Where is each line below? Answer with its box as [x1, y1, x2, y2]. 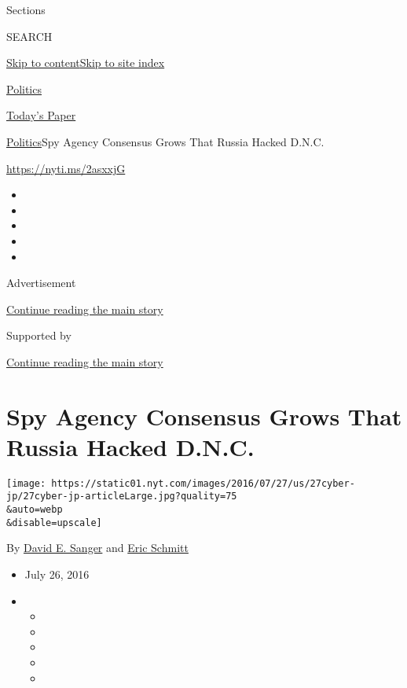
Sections [6, 2, 46, 17]
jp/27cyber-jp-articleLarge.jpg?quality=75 [6, 491, 237, 502]
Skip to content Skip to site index [6, 54, 165, 71]
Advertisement [6, 274, 76, 291]
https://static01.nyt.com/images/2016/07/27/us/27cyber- [51, 477, 355, 489]
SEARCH [6, 28, 53, 44]
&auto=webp [6, 504, 63, 516]
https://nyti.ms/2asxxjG [6, 160, 126, 176]
